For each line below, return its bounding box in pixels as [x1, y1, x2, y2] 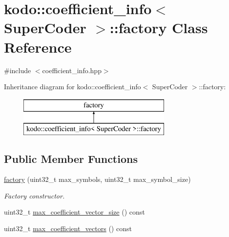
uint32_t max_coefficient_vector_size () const [4, 207, 145, 217]
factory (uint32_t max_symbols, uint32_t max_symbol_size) [4, 174, 191, 184]
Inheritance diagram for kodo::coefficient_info [4, 81, 141, 92]
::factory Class [109, 18, 208, 38]
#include [4, 65, 31, 75]
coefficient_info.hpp [42, 65, 102, 75]
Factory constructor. [4, 190, 65, 200]
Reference [4, 37, 72, 57]
